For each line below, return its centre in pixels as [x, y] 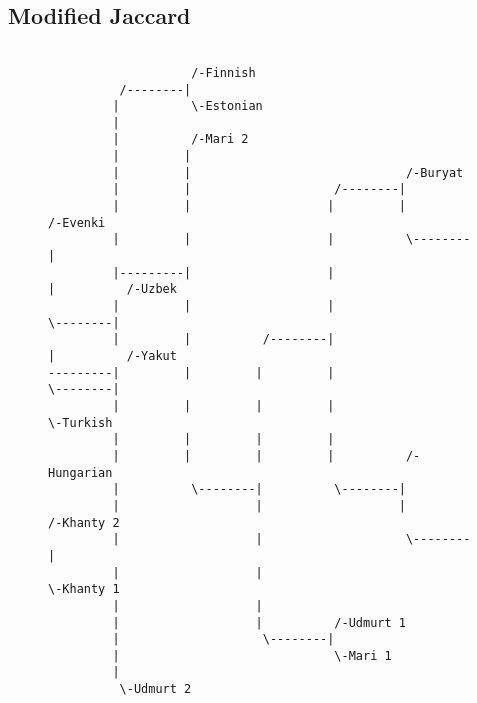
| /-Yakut [112, 356]
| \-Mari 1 [252, 655]
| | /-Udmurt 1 [259, 622]
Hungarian [80, 472]
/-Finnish [223, 72]
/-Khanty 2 [84, 522]
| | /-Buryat [288, 172]
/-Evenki [77, 222]
